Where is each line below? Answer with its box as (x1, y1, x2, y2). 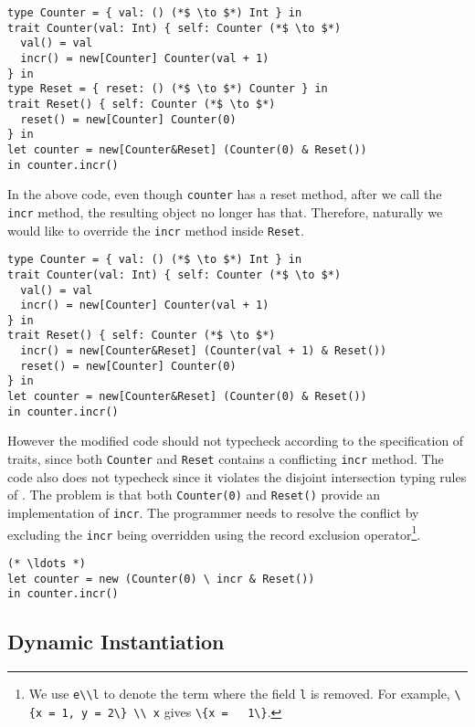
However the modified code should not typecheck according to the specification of (7, 431, 464, 450)
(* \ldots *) (7, 556, 86, 570)
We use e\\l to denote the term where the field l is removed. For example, (28, 684, 450, 703)
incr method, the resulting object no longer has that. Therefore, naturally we (7, 202, 443, 221)
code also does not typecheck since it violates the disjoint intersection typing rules (7, 467, 467, 486)
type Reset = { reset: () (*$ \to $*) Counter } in (7, 82, 328, 96)
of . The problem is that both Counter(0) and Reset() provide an (7, 485, 381, 504)
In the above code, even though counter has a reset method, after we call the (7, 184, 442, 204)
